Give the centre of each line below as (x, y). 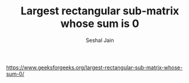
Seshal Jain (100, 40)
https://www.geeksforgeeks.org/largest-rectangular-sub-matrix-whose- (94, 67)
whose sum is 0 (100, 24)
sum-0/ (15, 73)
